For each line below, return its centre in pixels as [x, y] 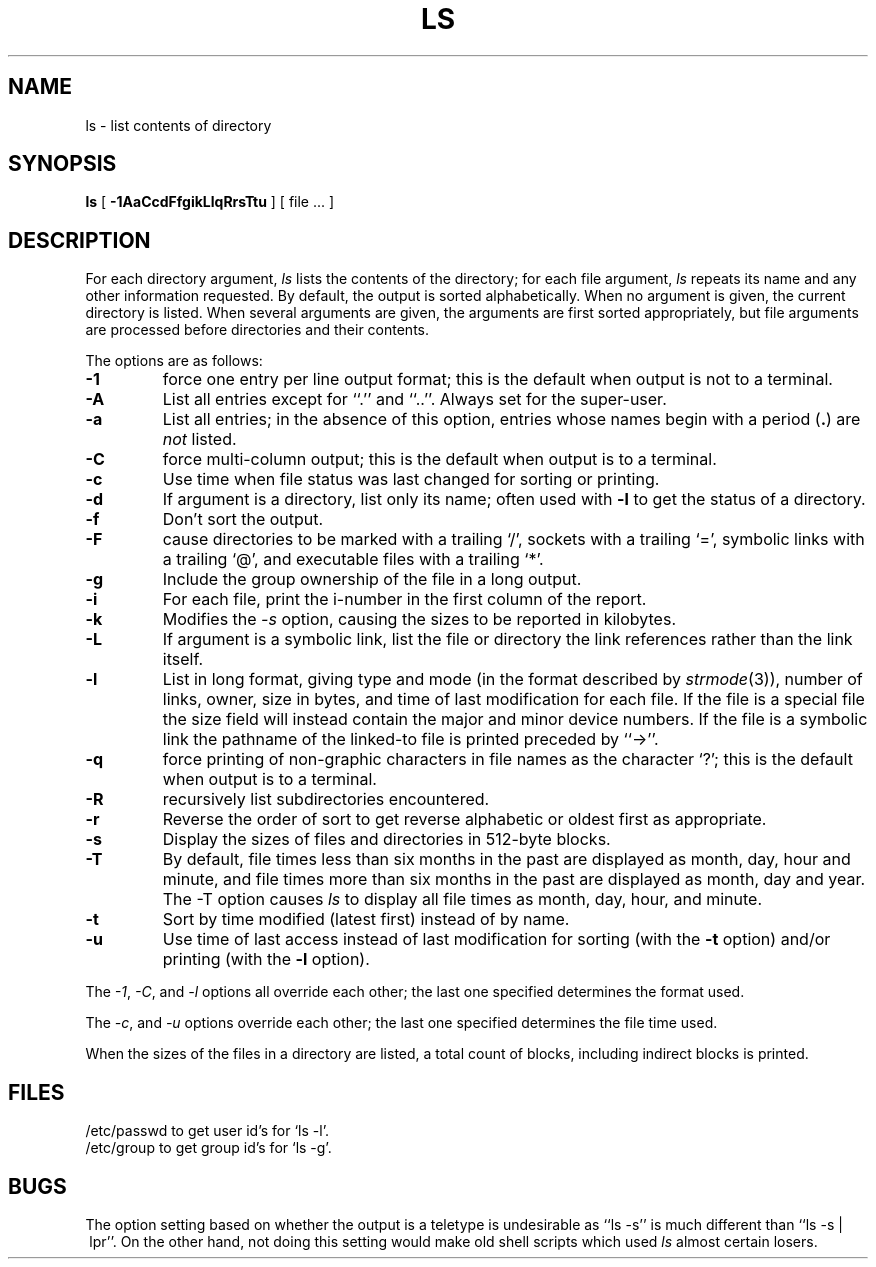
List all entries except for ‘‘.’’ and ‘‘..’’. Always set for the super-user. [414, 399]
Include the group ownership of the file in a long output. [372, 579]
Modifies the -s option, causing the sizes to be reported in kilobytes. [419, 619]
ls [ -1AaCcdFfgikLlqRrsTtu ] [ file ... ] [210, 202]
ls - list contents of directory [178, 125]
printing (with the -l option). [266, 959]
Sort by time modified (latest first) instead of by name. [366, 919]
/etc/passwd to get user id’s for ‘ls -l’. [207, 1131]
